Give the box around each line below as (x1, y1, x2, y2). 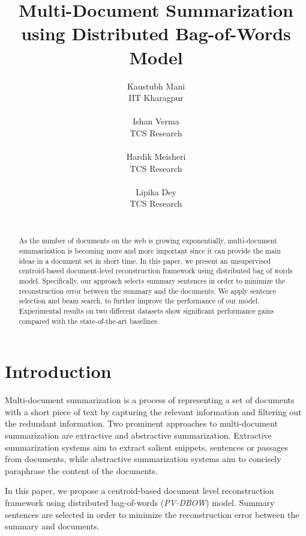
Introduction (5, 359, 112, 383)
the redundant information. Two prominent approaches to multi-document (5, 417, 278, 430)
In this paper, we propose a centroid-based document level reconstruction (5, 484, 274, 497)
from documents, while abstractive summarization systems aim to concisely (5, 452, 281, 465)
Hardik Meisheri (126, 150, 186, 163)
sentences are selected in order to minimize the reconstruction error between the (5, 508, 299, 520)
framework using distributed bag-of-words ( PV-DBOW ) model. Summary (5, 496, 275, 509)
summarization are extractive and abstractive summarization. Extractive (5, 429, 272, 442)
